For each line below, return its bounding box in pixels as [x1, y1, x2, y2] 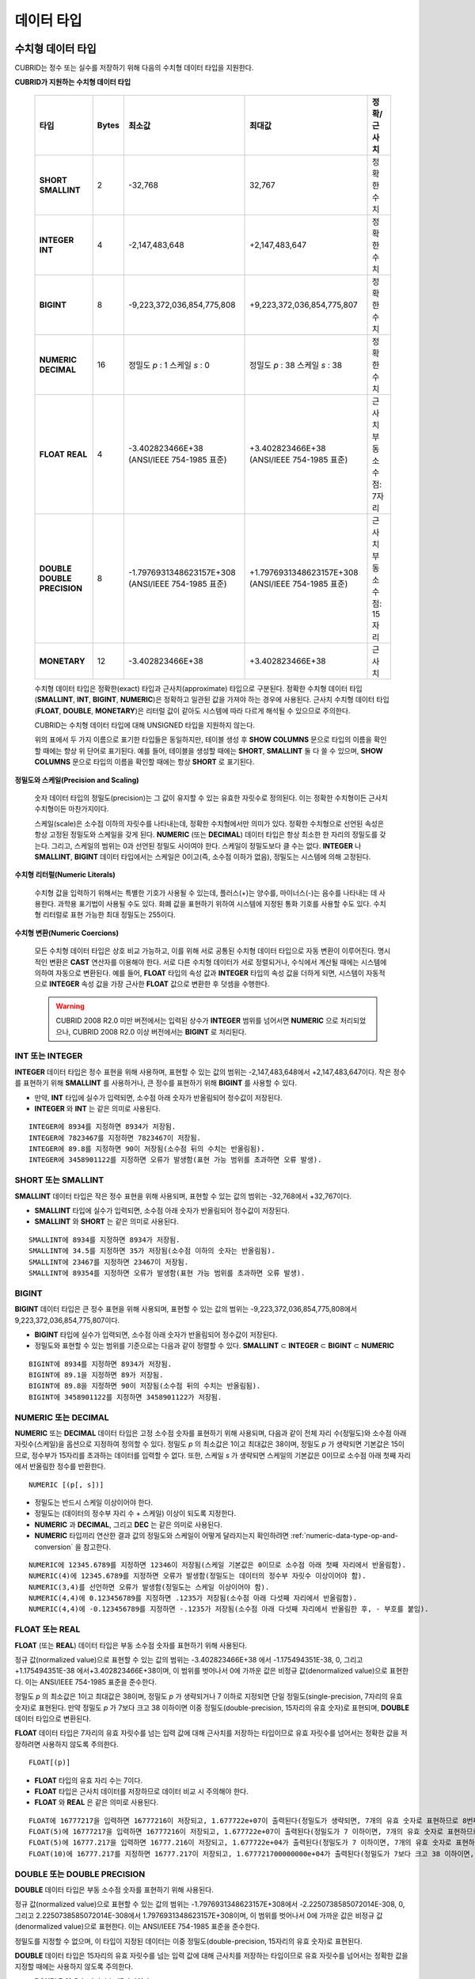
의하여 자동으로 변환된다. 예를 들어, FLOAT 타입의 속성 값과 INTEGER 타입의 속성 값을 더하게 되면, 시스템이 [34, 968, 364, 978]
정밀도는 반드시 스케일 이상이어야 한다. [34, 1497, 154, 1507]
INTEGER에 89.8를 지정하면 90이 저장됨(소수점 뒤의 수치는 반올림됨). [28, 1145, 265, 1153]
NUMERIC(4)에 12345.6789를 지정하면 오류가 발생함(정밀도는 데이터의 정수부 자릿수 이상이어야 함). [28, 1571, 367, 1581]
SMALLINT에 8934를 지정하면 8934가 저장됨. [28, 1235, 180, 1244]
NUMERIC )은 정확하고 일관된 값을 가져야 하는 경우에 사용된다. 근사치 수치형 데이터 [120, 695, 375, 705]
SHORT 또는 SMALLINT [14, 1175, 104, 1186]
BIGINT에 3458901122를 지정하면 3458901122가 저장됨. [28, 1392, 222, 1401]
